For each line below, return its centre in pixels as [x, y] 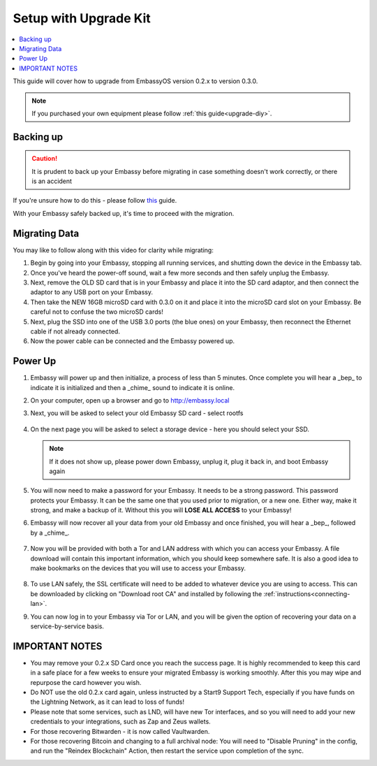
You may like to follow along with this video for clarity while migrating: [113, 250]
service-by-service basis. [67, 626]
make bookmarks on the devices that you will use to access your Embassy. [138, 568]
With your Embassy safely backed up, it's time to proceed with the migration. [124, 213]
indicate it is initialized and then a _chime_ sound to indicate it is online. [133, 387]
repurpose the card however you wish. [86, 682]
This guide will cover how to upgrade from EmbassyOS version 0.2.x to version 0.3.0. [135, 81]
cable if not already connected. [75, 331]
